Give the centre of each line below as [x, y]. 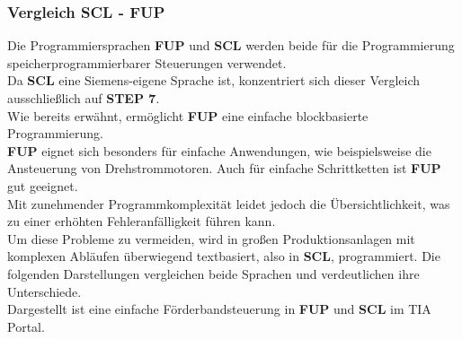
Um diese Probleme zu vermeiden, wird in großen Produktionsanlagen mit [211, 238]
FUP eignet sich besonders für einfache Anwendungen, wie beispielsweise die [219, 150]
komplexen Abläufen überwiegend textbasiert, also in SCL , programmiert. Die [224, 256]
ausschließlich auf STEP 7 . [84, 98]
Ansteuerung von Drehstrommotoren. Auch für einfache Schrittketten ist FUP [224, 168]
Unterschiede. [44, 291]
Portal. [26, 326]
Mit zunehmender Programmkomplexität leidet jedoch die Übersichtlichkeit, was [229, 203]
